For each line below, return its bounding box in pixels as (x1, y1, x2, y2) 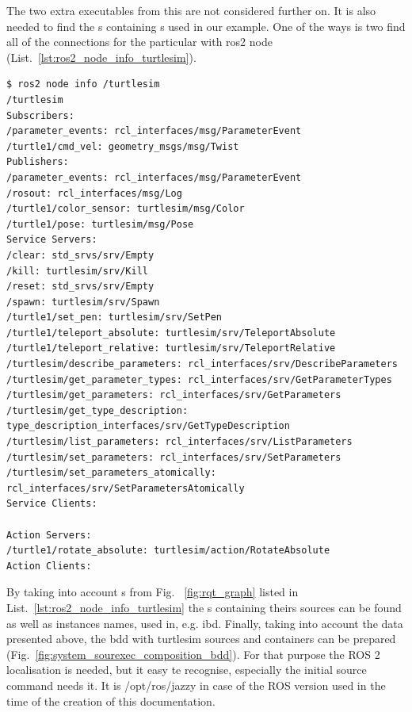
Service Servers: (6, 234, 97, 246)
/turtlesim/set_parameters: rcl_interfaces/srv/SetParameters (6, 451, 341, 463)
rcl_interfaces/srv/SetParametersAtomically (6, 482, 245, 494)
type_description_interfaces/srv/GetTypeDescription (6, 420, 290, 432)
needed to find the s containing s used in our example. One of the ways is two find (6, 17, 406, 34)
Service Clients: (6, 498, 97, 510)
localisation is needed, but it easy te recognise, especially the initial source (6, 661, 367, 678)
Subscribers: (6, 109, 74, 121)
